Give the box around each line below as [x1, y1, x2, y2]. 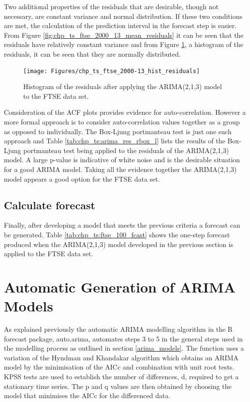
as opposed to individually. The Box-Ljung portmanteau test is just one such [4, 126, 232, 136]
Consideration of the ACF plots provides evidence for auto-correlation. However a [4, 107, 246, 117]
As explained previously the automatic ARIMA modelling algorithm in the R [4, 324, 233, 334]
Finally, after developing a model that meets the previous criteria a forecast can [4, 220, 240, 230]
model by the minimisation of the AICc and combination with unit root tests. [4, 362, 235, 372]
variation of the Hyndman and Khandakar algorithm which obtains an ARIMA [4, 352, 239, 362]
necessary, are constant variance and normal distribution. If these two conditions [4, 11, 242, 21]
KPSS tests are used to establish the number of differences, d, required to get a [4, 371, 239, 382]
